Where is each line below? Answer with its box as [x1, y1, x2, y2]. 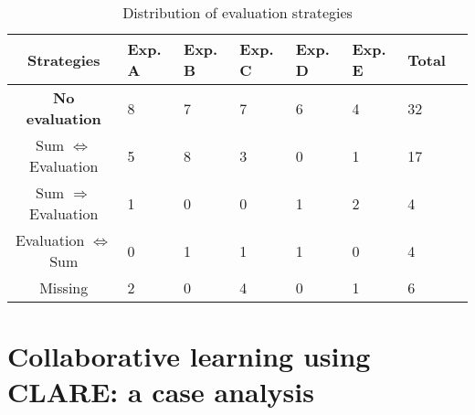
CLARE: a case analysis [7, 373, 314, 410]
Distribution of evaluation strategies [122, 2, 353, 23]
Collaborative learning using [7, 337, 371, 375]
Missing [39, 277, 89, 298]
